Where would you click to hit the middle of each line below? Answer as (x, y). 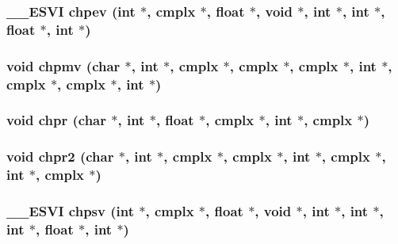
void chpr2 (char (60, 156)
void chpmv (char (63, 65)
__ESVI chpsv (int (71, 211)
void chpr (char (57, 120)
